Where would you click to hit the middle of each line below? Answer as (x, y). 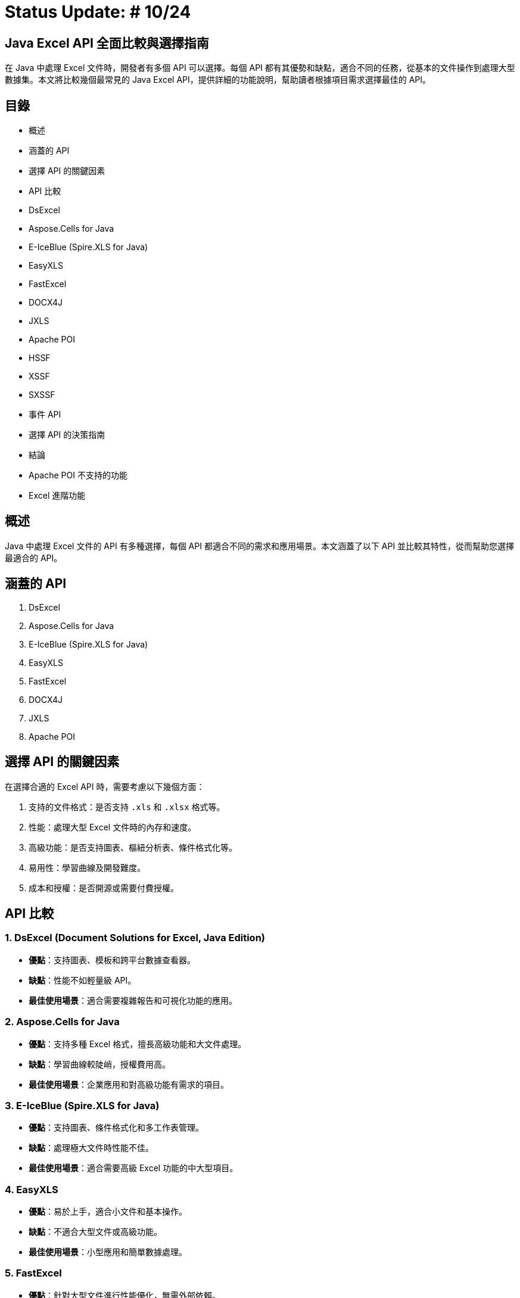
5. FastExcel (33, 1273)
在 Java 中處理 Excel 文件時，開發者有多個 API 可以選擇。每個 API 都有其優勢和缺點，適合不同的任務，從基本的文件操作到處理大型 (260, 68)
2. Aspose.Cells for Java (62, 1022)
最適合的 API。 (34, 558)
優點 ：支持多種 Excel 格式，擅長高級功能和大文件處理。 (138, 1044)
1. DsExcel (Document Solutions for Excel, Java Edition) (135, 938)
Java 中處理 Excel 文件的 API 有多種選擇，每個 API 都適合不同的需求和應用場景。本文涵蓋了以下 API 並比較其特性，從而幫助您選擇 (260, 546)
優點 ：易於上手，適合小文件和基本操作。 (108, 1212)
